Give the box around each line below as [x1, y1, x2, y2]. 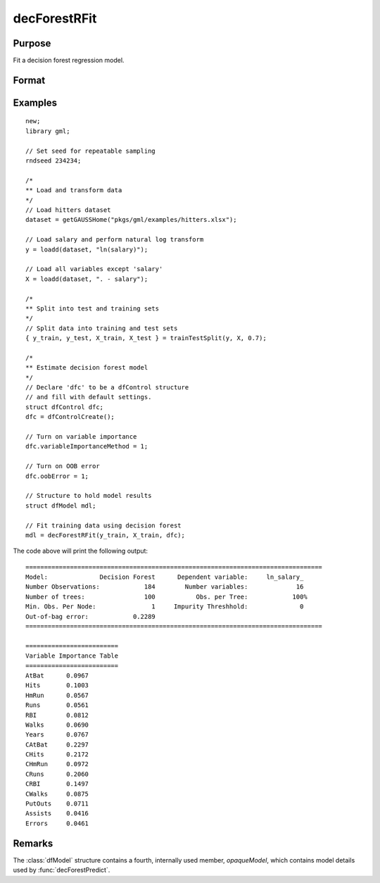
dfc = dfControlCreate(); [25, 413, 115, 421]
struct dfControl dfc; [25, 403, 104, 411]
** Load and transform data [25, 187, 122, 194]
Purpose [13, 37, 51, 49]
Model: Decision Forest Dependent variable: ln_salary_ [25, 573, 304, 581]
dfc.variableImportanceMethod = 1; [25, 442, 148, 451]
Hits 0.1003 [25, 682, 89, 689]
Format [13, 74, 46, 86]
